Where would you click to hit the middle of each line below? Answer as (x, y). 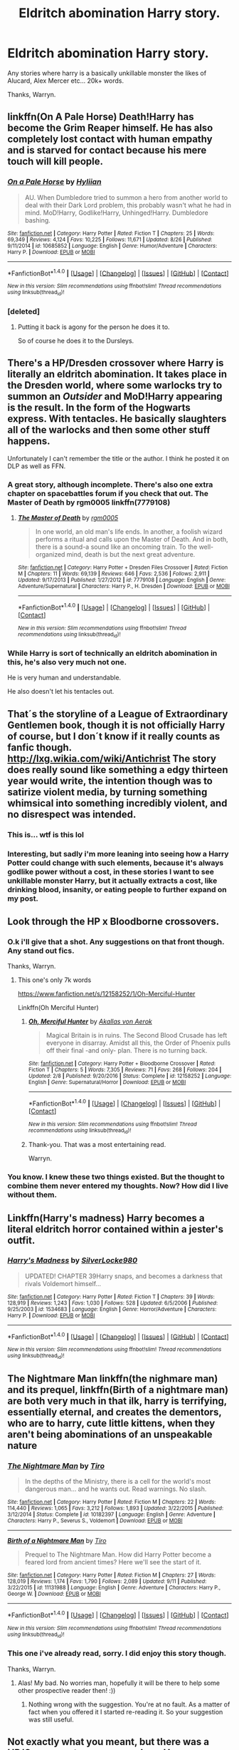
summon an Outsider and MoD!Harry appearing (115, 396)
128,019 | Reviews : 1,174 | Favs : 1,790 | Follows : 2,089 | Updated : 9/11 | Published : (107, 1582)
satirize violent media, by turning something (107, 792)
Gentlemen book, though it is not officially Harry (116, 725)
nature (22, 1446)
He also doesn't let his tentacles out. (61, 692)
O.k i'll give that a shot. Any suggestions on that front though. (116, 941)
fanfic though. (40, 747)
